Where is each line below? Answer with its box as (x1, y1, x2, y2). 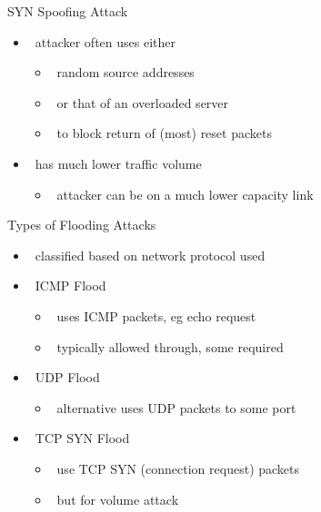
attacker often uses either (35, 32, 176, 51)
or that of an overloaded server (56, 93, 229, 112)
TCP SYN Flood (35, 428, 130, 448)
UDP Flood (35, 368, 100, 387)
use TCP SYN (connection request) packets (56, 458, 300, 478)
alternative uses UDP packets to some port (56, 398, 296, 417)
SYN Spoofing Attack (7, 2, 128, 20)
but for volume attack (56, 489, 179, 508)
